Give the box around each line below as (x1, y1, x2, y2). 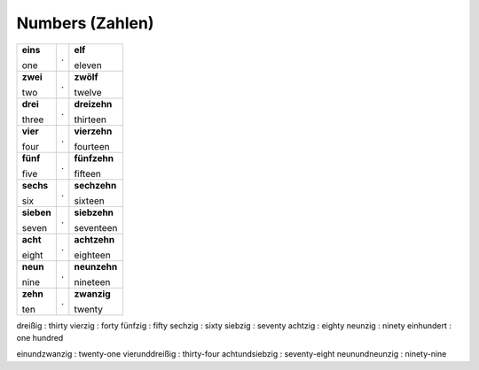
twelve (74, 86, 102, 98)
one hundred (16, 332, 64, 343)
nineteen (74, 275, 111, 288)
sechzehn (74, 179, 117, 191)
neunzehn (74, 260, 118, 273)
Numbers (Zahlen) (16, 13, 154, 33)
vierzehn (74, 125, 113, 137)
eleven (74, 58, 102, 71)
